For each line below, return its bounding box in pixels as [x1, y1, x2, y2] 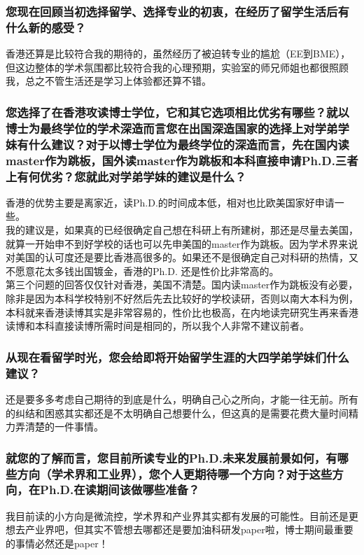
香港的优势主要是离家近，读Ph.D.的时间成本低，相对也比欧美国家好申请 [6, 195, 335, 209]
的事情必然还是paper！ [6, 535, 108, 550]
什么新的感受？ [6, 18, 86, 36]
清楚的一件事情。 [24, 419, 104, 434]
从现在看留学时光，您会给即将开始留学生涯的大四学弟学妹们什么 [6, 348, 349, 365]
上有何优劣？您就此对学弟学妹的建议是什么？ [6, 167, 246, 185]
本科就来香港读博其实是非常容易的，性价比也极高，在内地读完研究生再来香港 [6, 304, 358, 319]
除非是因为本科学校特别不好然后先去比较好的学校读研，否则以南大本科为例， [6, 290, 358, 305]
